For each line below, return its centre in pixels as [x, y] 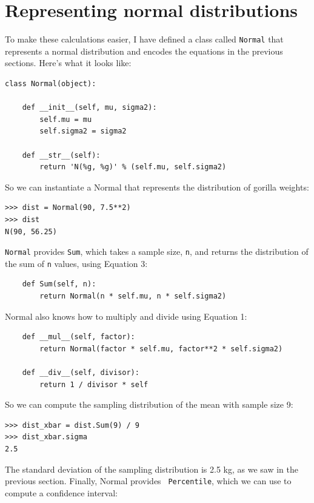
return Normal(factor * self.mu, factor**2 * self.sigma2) [161, 349]
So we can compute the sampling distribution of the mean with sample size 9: [149, 404]
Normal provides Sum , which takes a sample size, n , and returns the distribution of [157, 251]
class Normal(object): [51, 83]
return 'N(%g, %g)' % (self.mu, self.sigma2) [133, 167]
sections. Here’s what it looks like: [68, 63]
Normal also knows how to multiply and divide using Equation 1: [126, 316]
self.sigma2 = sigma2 [83, 131]
